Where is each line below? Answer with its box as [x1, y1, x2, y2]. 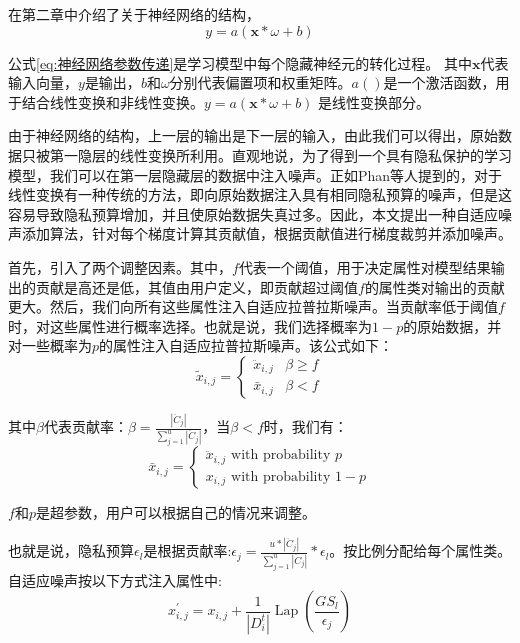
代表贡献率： [43, 416, 128, 437]
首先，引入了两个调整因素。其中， [8, 256, 232, 277]
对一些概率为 [8, 335, 92, 356]
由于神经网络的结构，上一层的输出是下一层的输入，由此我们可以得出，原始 [8, 125, 498, 146]
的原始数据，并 [403, 315, 502, 336]
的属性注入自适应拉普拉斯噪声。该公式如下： [99, 335, 394, 356]
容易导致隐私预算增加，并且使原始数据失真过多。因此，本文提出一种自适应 [8, 203, 498, 224]
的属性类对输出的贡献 [364, 276, 505, 297]
